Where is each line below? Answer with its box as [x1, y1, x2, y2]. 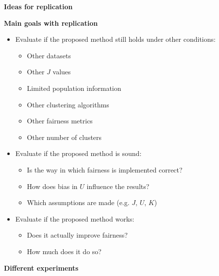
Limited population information [27, 83, 121, 93]
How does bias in [27, 181, 78, 191]
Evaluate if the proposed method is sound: [15, 148, 142, 158]
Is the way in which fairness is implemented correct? [27, 164, 183, 174]
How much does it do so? [27, 246, 101, 256]
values [52, 67, 71, 77]
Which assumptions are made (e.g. [27, 197, 130, 207]
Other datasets [27, 50, 71, 60]
